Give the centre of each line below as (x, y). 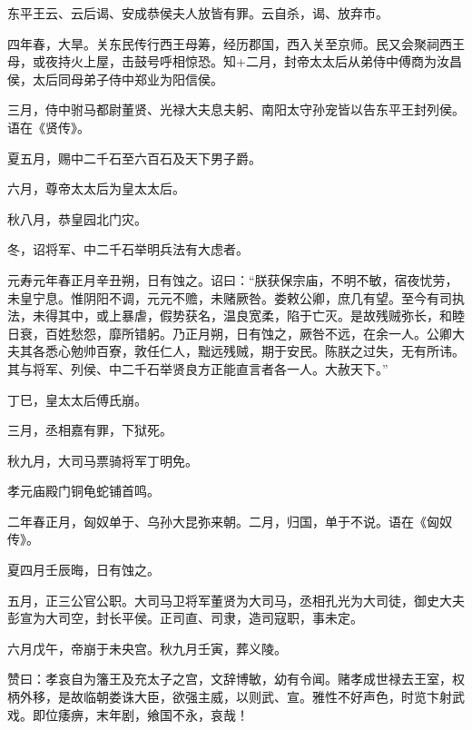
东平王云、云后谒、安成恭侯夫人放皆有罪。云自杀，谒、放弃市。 (198, 13)
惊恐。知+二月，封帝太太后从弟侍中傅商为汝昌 (323, 61)
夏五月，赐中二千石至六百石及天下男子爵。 (134, 158)
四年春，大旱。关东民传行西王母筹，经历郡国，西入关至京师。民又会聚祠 (223, 43)
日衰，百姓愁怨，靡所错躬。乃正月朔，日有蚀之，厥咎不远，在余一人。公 (223, 333)
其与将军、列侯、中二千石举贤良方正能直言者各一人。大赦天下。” (198, 368)
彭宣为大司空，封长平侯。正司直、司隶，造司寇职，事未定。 (185, 618)
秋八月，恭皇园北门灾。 (77, 218)
